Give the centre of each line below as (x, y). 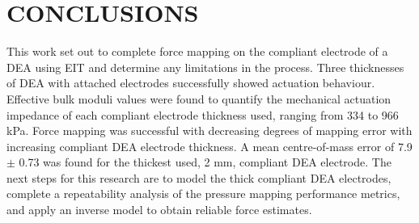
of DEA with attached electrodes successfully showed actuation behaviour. (191, 83)
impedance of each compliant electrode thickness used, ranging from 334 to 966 (203, 114)
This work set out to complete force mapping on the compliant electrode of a (197, 51)
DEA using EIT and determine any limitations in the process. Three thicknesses (205, 67)
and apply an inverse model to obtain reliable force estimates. (159, 210)
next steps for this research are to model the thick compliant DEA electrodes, (199, 177)
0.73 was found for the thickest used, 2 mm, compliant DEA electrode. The (205, 162)
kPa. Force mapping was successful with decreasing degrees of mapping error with (209, 130)
